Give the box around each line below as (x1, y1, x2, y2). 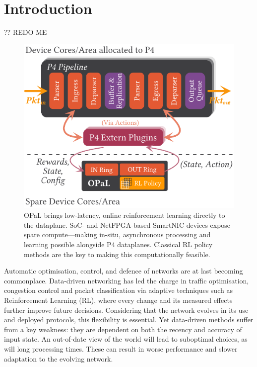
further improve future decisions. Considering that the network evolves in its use (4, 304, 249, 315)
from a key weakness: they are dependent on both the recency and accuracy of (4, 324, 242, 334)
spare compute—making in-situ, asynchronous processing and (24, 229, 211, 240)
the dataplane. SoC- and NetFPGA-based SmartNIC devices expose (24, 219, 231, 230)
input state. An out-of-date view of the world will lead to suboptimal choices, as (4, 334, 248, 344)
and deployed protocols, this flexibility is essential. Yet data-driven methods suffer (4, 314, 254, 325)
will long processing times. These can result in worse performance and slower (4, 343, 238, 354)
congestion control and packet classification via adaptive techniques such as (4, 285, 233, 295)
